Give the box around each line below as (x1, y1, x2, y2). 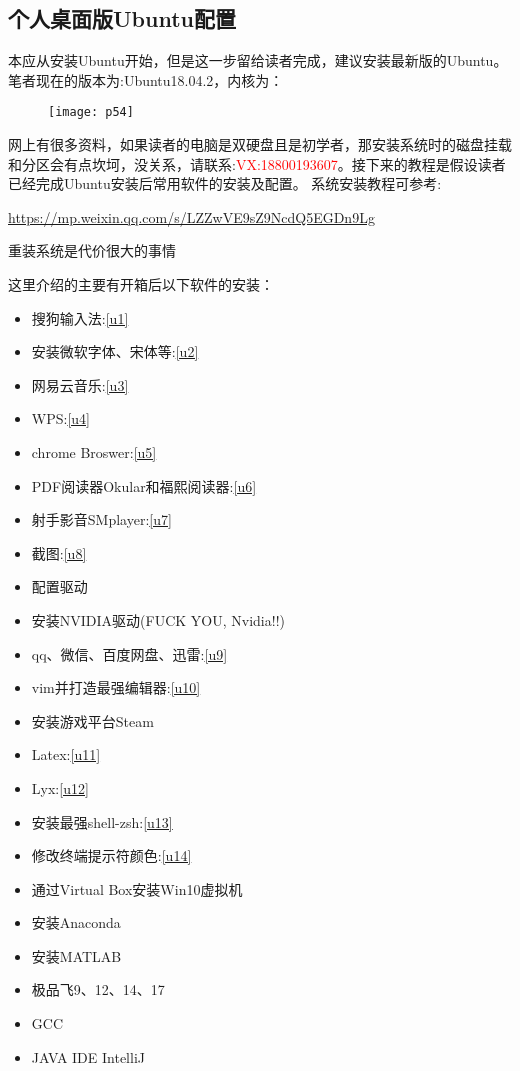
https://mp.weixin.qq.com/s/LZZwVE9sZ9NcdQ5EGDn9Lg (8, 206, 375, 227)
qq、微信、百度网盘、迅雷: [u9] (31, 643, 228, 664)
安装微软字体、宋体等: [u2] (31, 341, 199, 362)
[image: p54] (48, 105, 134, 120)
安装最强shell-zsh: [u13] (31, 811, 173, 832)
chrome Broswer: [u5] (31, 441, 157, 462)
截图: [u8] (31, 542, 87, 563)
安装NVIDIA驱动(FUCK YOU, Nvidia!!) (31, 609, 285, 630)
